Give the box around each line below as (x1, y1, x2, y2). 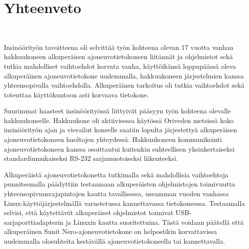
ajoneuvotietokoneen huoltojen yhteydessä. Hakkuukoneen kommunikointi (4, 134, 222, 144)
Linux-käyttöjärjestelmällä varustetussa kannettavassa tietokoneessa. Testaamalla (4, 198, 245, 208)
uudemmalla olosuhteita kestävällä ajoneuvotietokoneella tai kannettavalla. (4, 236, 225, 246)
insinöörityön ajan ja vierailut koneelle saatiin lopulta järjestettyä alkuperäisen (4, 124, 237, 135)
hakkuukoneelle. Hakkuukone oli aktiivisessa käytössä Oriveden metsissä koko (4, 115, 234, 125)
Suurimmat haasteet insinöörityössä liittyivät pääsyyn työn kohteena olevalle (4, 106, 231, 116)
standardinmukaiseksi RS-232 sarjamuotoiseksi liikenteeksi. (4, 153, 178, 163)
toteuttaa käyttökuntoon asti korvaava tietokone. (4, 89, 149, 99)
